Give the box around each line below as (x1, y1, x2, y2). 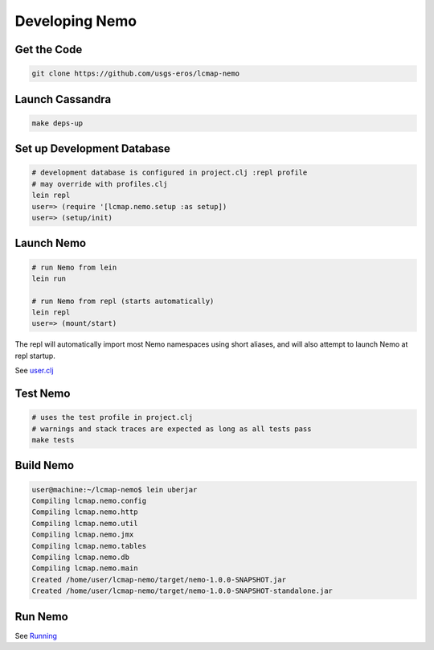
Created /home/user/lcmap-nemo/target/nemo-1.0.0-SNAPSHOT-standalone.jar (31, 586, 334, 595)
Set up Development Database (14, 142, 170, 156)
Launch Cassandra (14, 93, 112, 106)
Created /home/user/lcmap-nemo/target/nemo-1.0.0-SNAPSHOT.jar (31, 575, 287, 584)
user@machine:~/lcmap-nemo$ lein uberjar (31, 485, 198, 494)
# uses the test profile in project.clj (31, 413, 193, 422)
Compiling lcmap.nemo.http (31, 508, 138, 516)
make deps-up (31, 118, 84, 128)
